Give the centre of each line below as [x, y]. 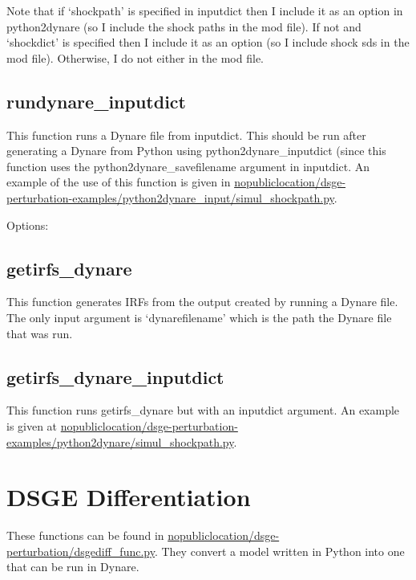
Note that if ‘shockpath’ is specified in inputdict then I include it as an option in [205, 10]
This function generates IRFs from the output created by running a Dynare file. [202, 302]
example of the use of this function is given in [119, 182]
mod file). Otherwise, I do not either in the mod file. [135, 57]
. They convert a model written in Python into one [279, 551]
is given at [32, 425]
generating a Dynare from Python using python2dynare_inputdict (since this [196, 151]
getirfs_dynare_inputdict [115, 376]
